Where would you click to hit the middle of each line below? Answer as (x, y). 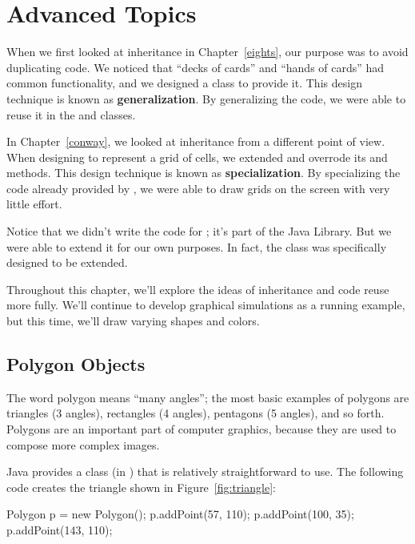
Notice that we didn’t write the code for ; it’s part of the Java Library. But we (199, 231)
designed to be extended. (67, 262)
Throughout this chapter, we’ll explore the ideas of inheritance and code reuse (198, 289)
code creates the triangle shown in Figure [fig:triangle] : (141, 487)
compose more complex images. (83, 444)
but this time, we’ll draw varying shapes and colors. (133, 321)
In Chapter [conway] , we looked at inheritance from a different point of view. (196, 141)
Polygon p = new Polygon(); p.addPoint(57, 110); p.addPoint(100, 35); (180, 514)
